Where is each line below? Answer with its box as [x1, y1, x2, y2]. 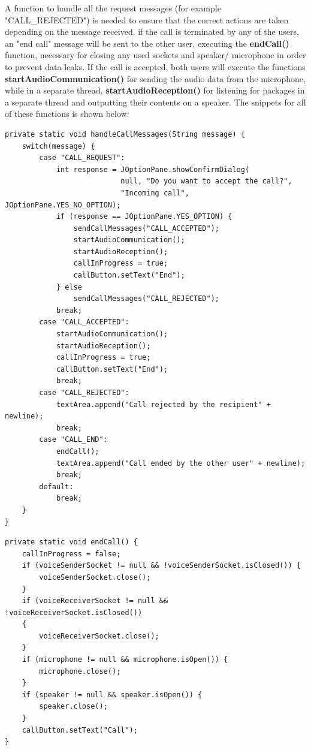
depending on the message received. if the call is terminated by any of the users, [5, 25, 299, 38]
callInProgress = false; [22, 549, 121, 558]
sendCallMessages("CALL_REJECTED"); [73, 294, 219, 303]
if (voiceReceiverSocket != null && [22, 597, 168, 606]
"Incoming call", [120, 188, 189, 197]
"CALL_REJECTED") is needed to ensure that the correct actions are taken [5, 13, 289, 26]
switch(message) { [22, 141, 95, 150]
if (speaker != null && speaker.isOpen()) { [22, 690, 203, 699]
